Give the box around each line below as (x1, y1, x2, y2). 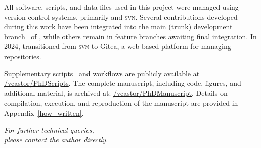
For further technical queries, (4, 124, 94, 135)
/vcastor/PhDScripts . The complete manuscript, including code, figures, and (4, 78, 241, 88)
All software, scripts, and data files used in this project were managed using (4, 2, 239, 12)
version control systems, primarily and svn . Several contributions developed (4, 11, 238, 22)
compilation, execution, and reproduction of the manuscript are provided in (4, 97, 238, 108)
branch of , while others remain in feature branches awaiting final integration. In (4, 31, 257, 41)
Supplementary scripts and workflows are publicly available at (4, 68, 200, 78)
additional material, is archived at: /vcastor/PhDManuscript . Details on (4, 87, 228, 98)
